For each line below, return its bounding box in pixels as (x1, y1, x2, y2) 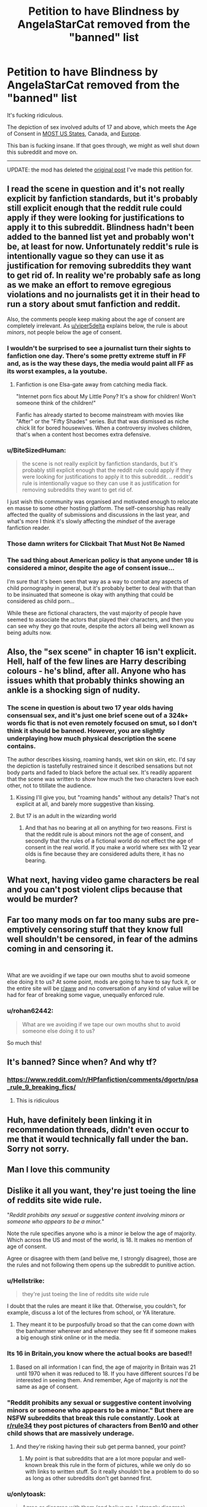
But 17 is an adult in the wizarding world (15, 813, 117, 820)
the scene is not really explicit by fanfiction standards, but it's (21, 460, 178, 468)
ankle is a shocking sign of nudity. (7, 685, 141, 695)
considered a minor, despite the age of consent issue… (7, 564, 175, 572)
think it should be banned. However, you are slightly (7, 726, 165, 735)
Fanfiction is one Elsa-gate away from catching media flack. (15, 381, 168, 388)
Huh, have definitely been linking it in (7, 1114, 152, 1125)
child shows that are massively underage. (7, 1429, 135, 1438)
